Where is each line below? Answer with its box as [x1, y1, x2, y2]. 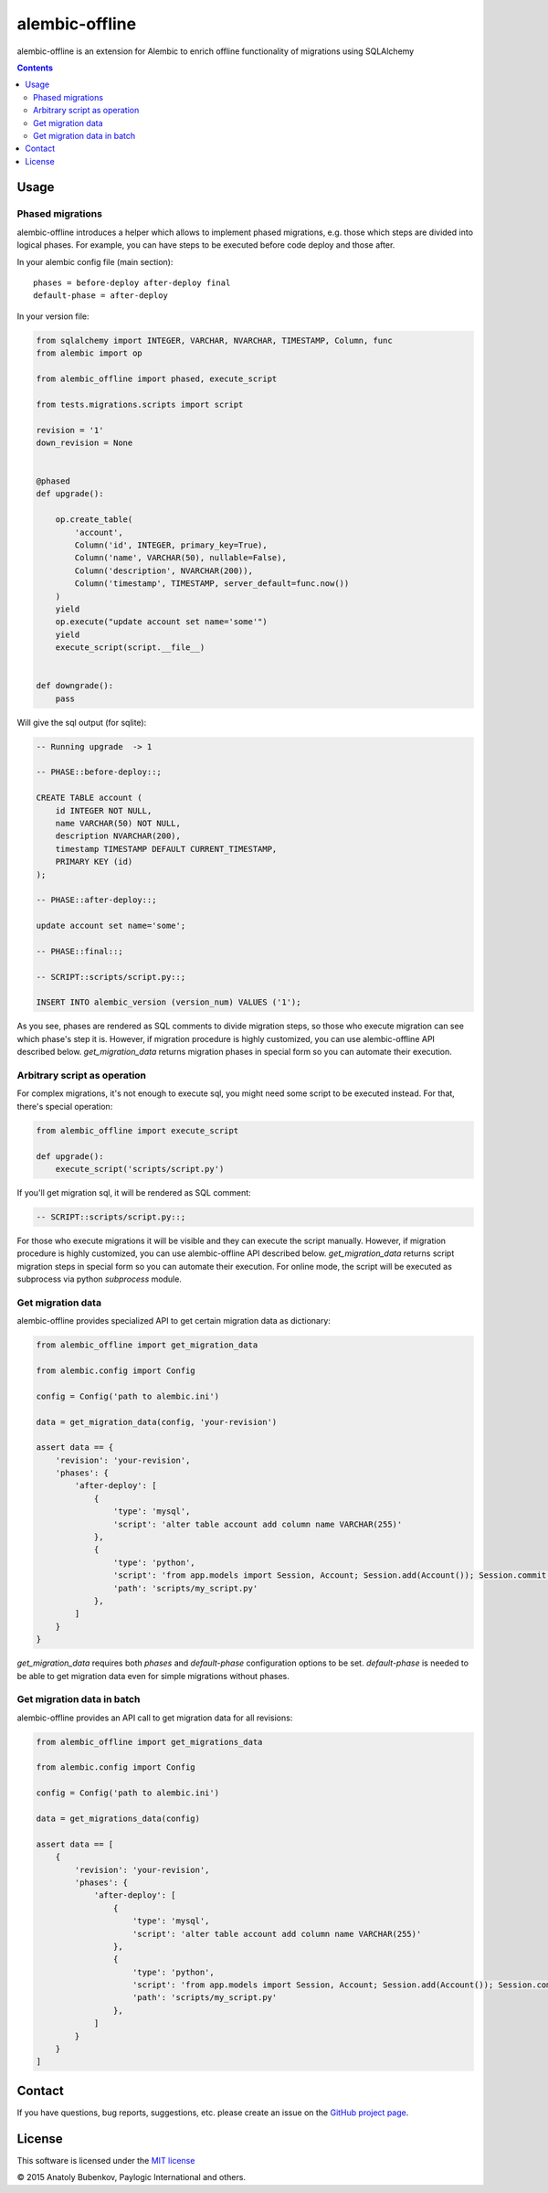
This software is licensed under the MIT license [16, 2155, 195, 2166]
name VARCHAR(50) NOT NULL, [55, 818, 182, 829]
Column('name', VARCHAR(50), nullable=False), [74, 553, 287, 563]
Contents [16, 62, 54, 73]
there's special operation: [16, 1101, 113, 1112]
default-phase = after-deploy [33, 291, 169, 301]
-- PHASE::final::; [36, 946, 123, 956]
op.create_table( [55, 515, 133, 525]
